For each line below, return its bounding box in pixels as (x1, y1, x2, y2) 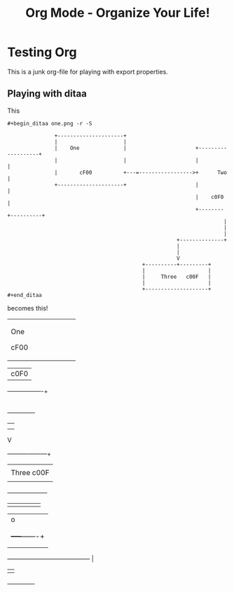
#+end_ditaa (7, 291, 42, 298)
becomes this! (7, 303, 48, 312)
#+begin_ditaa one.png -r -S (7, 120, 92, 127)
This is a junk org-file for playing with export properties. (7, 67, 168, 76)
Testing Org (7, 44, 77, 60)
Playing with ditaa (7, 88, 88, 99)
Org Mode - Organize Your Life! (25, 5, 210, 21)
